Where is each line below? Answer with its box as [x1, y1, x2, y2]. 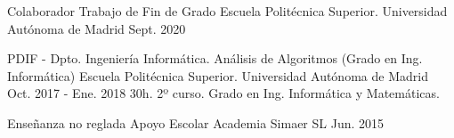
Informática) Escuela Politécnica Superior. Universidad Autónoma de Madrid [7, 66, 428, 85]
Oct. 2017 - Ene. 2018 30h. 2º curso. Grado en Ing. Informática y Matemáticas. [7, 84, 440, 102]
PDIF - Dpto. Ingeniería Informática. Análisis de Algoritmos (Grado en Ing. [7, 49, 423, 68]
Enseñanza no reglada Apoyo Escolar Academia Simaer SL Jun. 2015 [7, 113, 385, 132]
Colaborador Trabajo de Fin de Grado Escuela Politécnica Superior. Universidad [7, 2, 448, 20]
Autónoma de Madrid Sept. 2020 [7, 19, 186, 37]
